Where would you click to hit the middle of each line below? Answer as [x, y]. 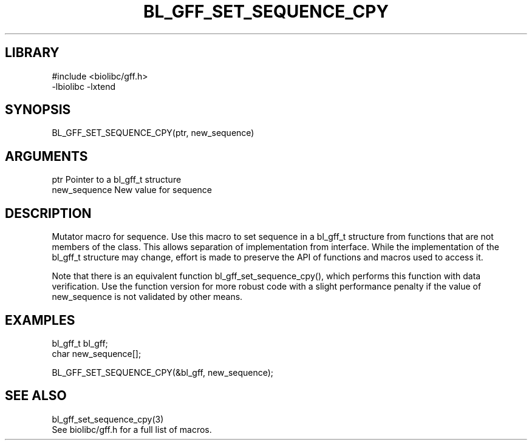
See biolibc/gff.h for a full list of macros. [132, 429]
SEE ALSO [36, 396]
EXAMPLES [40, 320]
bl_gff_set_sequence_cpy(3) [108, 419]
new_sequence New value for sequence [132, 190]
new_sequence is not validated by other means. [147, 297]
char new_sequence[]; [97, 353]
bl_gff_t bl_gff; [80, 343]
